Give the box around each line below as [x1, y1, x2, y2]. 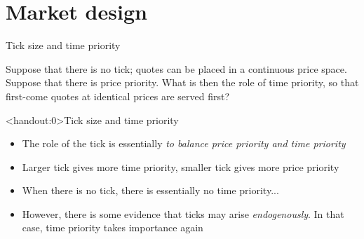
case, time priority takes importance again [22, 220, 203, 235]
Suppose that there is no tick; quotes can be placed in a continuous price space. [6, 61, 347, 76]
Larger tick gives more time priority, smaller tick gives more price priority [22, 159, 339, 174]
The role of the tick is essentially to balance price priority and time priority [22, 136, 346, 151]
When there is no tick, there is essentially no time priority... [22, 183, 279, 198]
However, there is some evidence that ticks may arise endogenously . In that [22, 206, 344, 221]
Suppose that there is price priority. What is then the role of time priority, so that [6, 75, 359, 90]
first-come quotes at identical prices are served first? [6, 88, 230, 103]
